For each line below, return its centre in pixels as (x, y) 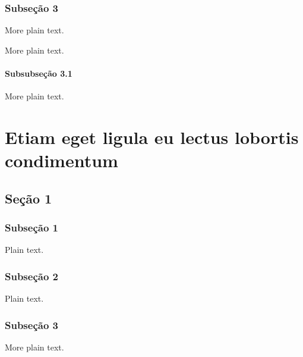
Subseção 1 (31, 228)
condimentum (61, 160)
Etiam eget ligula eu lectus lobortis (152, 137)
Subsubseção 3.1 (39, 73)
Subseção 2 (31, 276)
